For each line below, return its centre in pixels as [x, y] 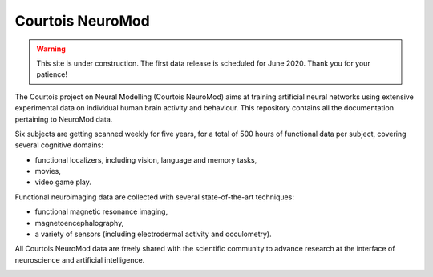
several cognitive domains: [59, 145]
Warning [51, 49]
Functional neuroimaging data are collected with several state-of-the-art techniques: [154, 197]
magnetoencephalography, [79, 223]
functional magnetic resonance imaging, [101, 211]
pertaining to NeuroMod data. [64, 119]
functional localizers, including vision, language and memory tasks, [146, 159]
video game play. [63, 182]
